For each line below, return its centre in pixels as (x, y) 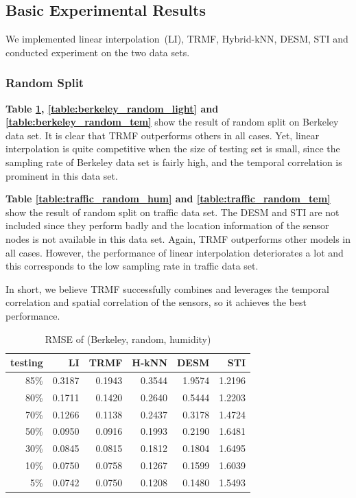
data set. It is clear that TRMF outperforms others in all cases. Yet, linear (163, 135)
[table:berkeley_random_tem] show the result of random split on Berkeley (172, 122)
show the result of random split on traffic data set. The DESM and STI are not (173, 212)
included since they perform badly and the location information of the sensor (167, 225)
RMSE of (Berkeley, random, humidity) (128, 339)
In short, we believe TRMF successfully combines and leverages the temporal (167, 288)
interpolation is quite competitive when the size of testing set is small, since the (173, 149)
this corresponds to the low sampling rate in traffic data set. (132, 266)
